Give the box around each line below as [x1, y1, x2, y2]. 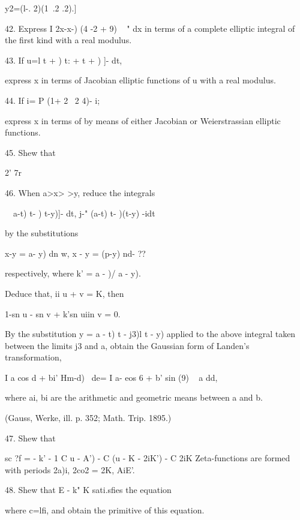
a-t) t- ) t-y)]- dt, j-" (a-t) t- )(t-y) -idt [13, 206, 155, 219]
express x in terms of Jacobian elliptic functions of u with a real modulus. [5, 74, 276, 86]
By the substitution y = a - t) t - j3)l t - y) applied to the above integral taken [5, 327, 296, 340]
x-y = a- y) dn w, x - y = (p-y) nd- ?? [5, 247, 146, 259]
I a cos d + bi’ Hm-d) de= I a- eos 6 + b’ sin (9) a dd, [5, 371, 218, 383]
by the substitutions [5, 227, 79, 239]
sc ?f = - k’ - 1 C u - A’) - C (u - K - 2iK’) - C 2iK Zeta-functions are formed [5, 452, 290, 464]
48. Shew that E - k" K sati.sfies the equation [5, 483, 172, 496]
